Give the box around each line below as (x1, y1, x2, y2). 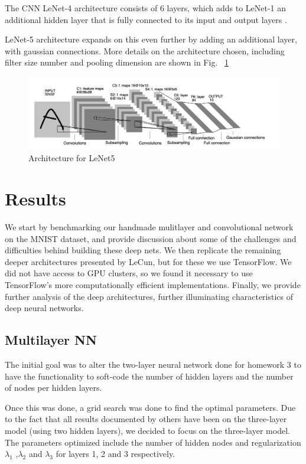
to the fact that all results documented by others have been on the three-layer (5, 413, 287, 425)
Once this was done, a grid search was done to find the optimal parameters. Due (5, 401, 296, 413)
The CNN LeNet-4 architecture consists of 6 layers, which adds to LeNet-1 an (5, 2, 287, 14)
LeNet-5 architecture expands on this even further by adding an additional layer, (5, 33, 297, 45)
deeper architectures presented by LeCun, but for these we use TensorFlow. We (5, 255, 292, 267)
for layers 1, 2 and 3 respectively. (56, 447, 175, 460)
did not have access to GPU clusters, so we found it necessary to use (5, 267, 253, 279)
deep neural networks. (5, 302, 84, 314)
